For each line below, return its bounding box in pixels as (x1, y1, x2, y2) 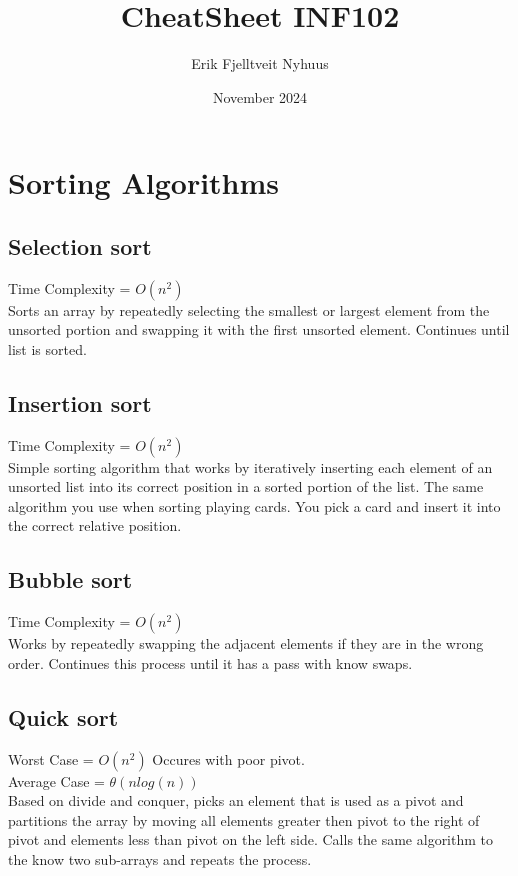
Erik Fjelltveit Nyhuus (191, 53, 329, 74)
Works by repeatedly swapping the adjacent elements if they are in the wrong (8, 633, 484, 654)
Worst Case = (8, 748, 94, 769)
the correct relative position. (8, 515, 182, 536)
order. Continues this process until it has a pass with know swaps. (8, 652, 413, 673)
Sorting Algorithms (8, 162, 280, 203)
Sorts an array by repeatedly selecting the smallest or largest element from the (8, 299, 490, 320)
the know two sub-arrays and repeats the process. (8, 849, 312, 870)
